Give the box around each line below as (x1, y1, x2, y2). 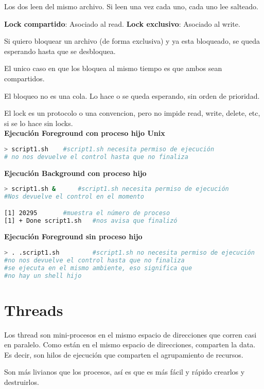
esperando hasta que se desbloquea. (4, 45, 116, 56)
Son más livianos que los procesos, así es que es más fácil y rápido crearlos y (4, 366, 245, 377)
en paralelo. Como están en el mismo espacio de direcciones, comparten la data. (4, 339, 256, 350)
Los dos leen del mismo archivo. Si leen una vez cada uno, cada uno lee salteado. (4, 1, 258, 11)
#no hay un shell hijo (4, 272, 82, 279)
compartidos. (4, 73, 45, 83)
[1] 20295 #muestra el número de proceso (4, 209, 170, 217)
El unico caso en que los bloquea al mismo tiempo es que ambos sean (4, 63, 222, 74)
